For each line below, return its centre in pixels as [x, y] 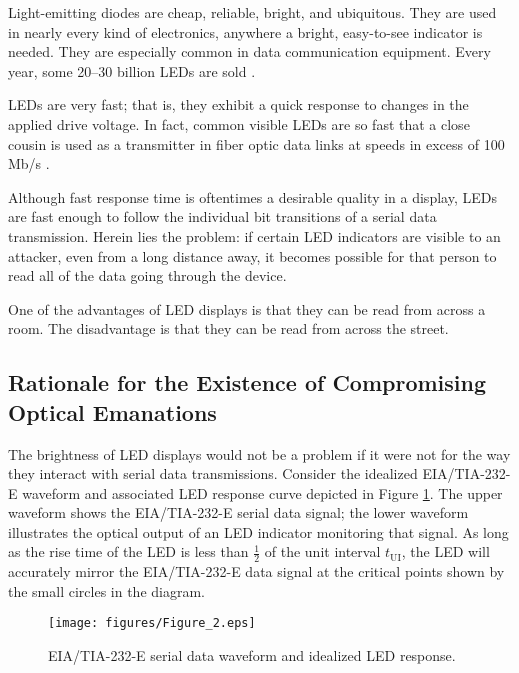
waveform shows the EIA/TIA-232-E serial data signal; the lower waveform [238, 512]
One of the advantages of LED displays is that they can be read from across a [247, 308]
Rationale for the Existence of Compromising [247, 382]
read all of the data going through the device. [147, 275]
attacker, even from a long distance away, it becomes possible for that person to [252, 255]
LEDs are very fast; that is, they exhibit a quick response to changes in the [238, 104]
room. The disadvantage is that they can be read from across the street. [228, 328]
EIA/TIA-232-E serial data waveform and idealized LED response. [252, 655]
